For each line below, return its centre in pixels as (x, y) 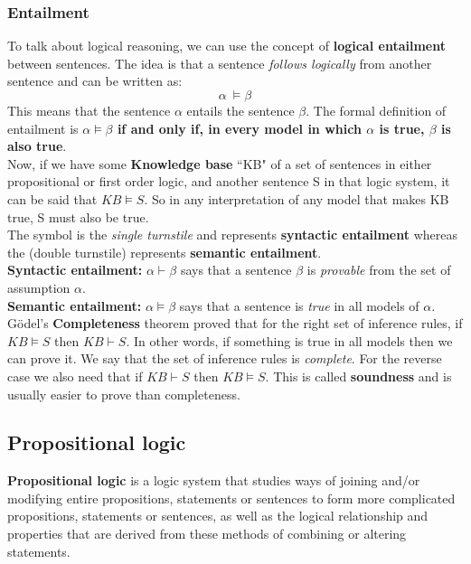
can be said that (52, 198)
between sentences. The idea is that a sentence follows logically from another (220, 63)
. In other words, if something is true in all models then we (289, 340)
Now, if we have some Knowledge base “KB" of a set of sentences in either (220, 163)
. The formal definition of (376, 110)
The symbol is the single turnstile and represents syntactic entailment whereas (232, 235)
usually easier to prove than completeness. (124, 394)
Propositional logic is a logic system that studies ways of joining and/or (214, 480)
